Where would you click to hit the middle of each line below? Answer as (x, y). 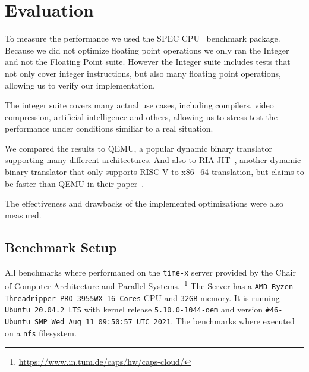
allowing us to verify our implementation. (80, 85)
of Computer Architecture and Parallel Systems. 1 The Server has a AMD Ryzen (149, 285)
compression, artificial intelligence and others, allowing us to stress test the (141, 116)
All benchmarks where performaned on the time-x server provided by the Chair (150, 272)
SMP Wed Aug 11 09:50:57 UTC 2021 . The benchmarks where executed (165, 321)
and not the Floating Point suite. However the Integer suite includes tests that (148, 62)
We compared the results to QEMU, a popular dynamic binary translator (138, 148)
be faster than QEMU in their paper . (75, 183)
